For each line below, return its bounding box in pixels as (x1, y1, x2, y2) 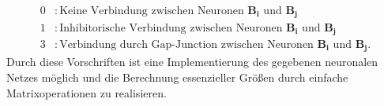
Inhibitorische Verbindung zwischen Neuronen (59, 22, 283, 34)
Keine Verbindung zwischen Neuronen (59, 5, 244, 17)
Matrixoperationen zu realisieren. (6, 84, 167, 101)
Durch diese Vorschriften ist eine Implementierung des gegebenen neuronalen (6, 53, 378, 70)
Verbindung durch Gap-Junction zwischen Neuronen (59, 38, 314, 50)
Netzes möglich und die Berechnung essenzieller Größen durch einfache (6, 69, 348, 86)
